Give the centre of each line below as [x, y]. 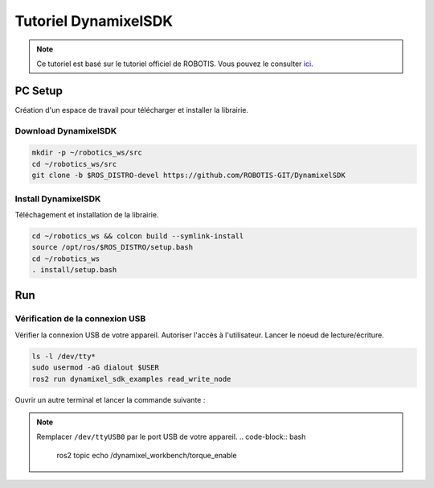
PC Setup [39, 91]
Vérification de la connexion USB [80, 319]
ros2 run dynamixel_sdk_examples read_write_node [131, 379]
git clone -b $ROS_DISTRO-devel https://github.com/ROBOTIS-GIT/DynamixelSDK [188, 176]
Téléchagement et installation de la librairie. [87, 214]
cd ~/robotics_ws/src [74, 164]
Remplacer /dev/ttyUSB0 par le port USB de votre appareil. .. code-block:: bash [171, 437]
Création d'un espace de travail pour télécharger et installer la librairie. [132, 110]
